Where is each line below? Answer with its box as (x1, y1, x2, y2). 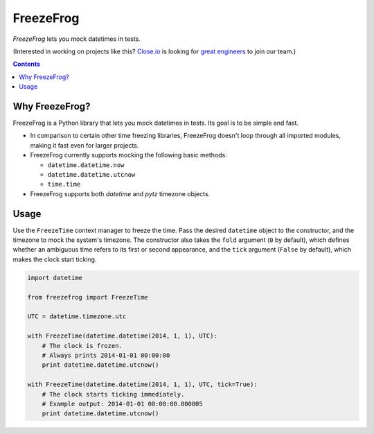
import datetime (27, 274, 83, 281)
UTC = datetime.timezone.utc (27, 313, 127, 320)
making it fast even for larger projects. (30, 141, 139, 149)
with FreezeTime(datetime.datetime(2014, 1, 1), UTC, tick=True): (27, 381, 258, 388)
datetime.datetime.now (47, 161, 125, 169)
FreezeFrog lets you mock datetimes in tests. (12, 35, 141, 43)
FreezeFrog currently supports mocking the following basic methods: (30, 151, 228, 159)
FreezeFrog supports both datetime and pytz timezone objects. (30, 189, 211, 198)
